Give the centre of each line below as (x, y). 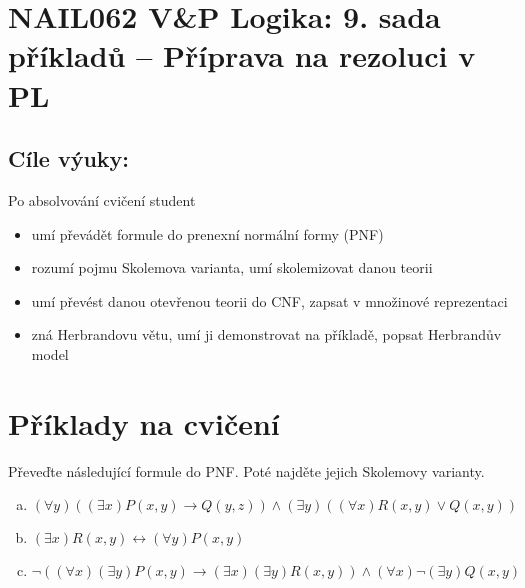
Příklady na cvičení (144, 422)
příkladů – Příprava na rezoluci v (242, 55)
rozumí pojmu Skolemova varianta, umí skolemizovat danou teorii (232, 267)
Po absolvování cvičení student (102, 199)
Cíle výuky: (69, 158)
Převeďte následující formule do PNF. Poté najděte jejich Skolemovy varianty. (246, 470)
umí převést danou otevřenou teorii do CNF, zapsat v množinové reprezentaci (269, 300)
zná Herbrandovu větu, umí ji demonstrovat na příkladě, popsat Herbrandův (266, 334)
